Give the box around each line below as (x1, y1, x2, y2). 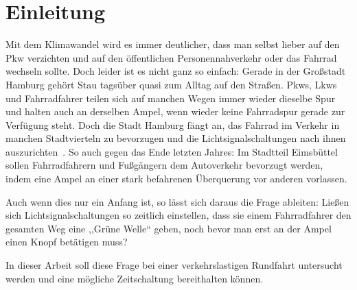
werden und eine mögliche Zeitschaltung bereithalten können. (5, 271, 264, 285)
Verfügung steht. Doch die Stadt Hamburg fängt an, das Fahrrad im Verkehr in (5, 117, 340, 132)
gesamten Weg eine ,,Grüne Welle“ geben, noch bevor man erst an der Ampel (5, 221, 332, 235)
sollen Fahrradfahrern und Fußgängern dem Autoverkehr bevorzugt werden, (5, 158, 323, 172)
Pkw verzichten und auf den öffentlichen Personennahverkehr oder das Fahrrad (5, 50, 337, 64)
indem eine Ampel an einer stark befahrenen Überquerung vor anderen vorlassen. (5, 171, 347, 186)
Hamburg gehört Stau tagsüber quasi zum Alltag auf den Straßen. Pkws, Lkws (5, 77, 337, 91)
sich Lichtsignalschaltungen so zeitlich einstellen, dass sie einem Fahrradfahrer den (5, 208, 352, 222)
